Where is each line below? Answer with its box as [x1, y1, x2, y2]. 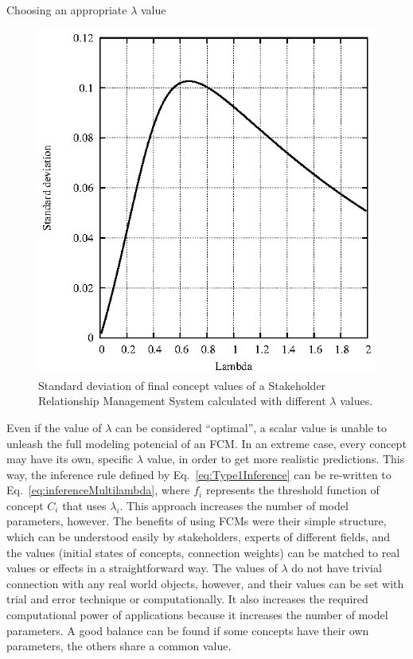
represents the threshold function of [205, 482, 380, 498]
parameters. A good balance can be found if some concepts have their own [6, 622, 369, 638]
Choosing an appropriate [6, 2, 127, 18]
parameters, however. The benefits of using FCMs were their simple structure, [6, 513, 387, 529]
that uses [62, 497, 107, 513]
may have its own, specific [6, 450, 134, 467]
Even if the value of [6, 419, 102, 435]
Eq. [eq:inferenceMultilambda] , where [6, 482, 190, 498]
